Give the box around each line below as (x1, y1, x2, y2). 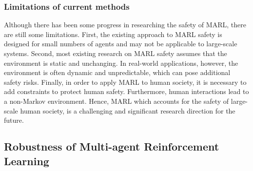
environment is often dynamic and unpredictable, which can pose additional (4, 67, 231, 77)
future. (4, 115, 24, 125)
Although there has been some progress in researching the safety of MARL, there (4, 19, 246, 30)
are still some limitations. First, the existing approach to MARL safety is (4, 29, 222, 39)
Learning (4, 153, 49, 168)
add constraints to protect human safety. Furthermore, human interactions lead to (4, 86, 249, 96)
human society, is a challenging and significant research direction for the (20, 105, 235, 115)
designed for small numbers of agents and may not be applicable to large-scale (4, 38, 237, 49)
